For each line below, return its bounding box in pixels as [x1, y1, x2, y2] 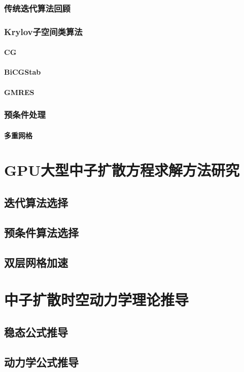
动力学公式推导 [4, 354, 79, 369]
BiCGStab [4, 67, 41, 77]
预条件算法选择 [4, 224, 79, 240]
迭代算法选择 [4, 195, 68, 210]
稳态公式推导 [4, 324, 68, 339]
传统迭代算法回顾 [4, 2, 71, 14]
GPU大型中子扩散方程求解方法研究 [4, 160, 240, 180]
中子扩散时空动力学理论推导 [4, 289, 189, 310]
